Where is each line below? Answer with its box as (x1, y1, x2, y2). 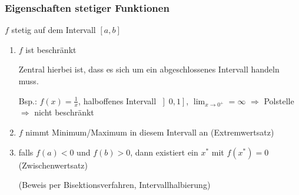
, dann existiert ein (130, 146, 198, 158)
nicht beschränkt (34, 106, 94, 118)
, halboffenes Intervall (78, 94, 157, 107)
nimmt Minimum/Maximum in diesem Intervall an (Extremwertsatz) (25, 126, 274, 138)
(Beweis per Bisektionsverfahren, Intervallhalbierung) (18, 179, 211, 191)
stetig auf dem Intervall (11, 24, 96, 36)
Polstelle (264, 94, 294, 107)
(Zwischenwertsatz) (18, 158, 88, 171)
